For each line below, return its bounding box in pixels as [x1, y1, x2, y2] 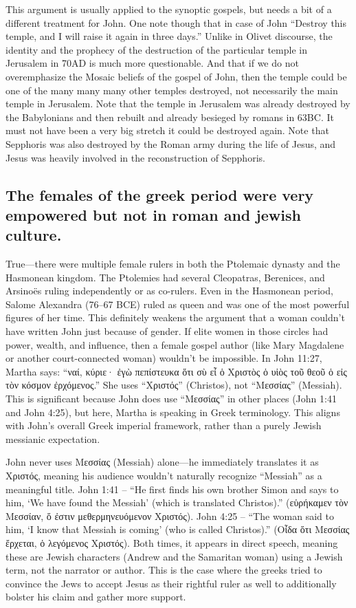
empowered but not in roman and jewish [5, 204, 301, 225]
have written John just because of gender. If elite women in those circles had [5, 324, 329, 338]
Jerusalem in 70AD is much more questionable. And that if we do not [5, 56, 299, 70]
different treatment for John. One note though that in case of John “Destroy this [5, 15, 347, 30]
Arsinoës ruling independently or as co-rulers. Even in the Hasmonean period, [5, 283, 333, 298]
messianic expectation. [5, 431, 100, 446]
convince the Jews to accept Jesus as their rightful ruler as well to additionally [5, 576, 337, 590]
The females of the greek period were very [5, 184, 314, 205]
